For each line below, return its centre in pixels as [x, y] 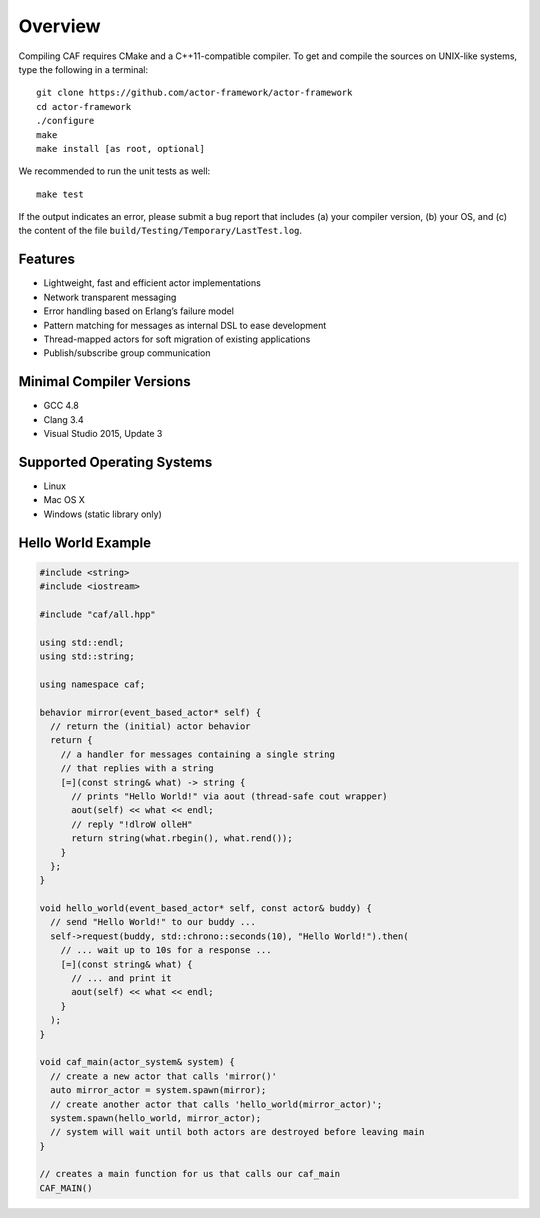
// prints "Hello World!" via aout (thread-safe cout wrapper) [229, 796]
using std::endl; [82, 642]
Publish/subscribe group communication [127, 353]
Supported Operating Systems [115, 461]
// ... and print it [121, 978]
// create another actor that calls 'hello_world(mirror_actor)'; [216, 1104]
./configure [65, 121]
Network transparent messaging [110, 297]
